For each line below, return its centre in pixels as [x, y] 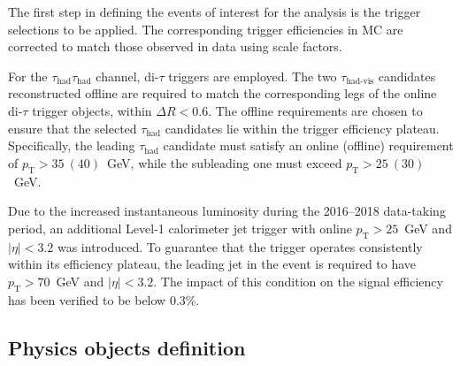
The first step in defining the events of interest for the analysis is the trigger [215, 11]
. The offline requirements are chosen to [315, 110]
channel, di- [127, 76]
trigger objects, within [92, 110]
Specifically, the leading [72, 145]
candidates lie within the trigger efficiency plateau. [302, 128]
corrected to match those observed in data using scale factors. [175, 46]
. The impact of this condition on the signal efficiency [298, 281]
